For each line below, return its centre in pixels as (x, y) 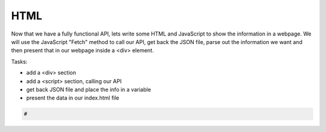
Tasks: (19, 61)
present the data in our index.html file (73, 98)
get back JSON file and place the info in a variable (88, 89)
